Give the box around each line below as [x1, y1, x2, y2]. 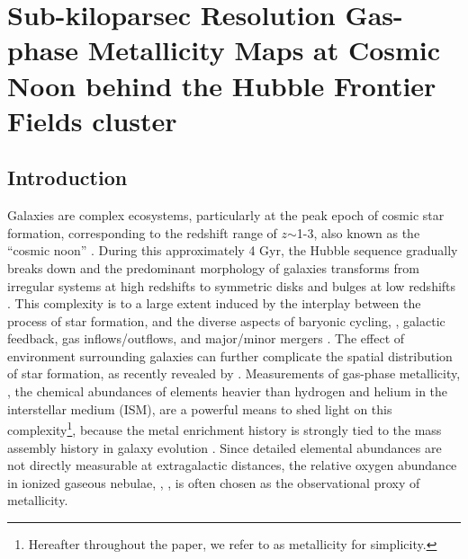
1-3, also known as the [296, 223, 420, 242]
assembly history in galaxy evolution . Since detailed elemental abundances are [7, 438, 442, 457]
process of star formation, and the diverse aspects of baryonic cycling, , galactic [7, 311, 445, 330]
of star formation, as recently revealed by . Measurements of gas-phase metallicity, [7, 364, 461, 383]
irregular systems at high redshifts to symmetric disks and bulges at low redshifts [7, 276, 456, 295]
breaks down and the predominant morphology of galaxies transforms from [7, 258, 419, 277]
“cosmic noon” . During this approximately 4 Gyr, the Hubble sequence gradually [7, 241, 458, 260]
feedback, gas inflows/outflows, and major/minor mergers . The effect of [7, 329, 405, 348]
